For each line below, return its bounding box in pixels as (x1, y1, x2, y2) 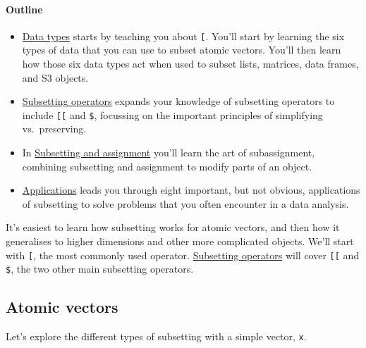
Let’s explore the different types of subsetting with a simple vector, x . (6, 329, 307, 344)
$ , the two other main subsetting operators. (6, 261, 194, 276)
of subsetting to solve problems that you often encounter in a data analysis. (22, 196, 349, 211)
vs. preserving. (22, 121, 87, 136)
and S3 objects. (22, 70, 89, 85)
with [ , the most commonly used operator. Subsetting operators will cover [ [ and (6, 247, 360, 262)
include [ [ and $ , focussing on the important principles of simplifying (22, 107, 323, 122)
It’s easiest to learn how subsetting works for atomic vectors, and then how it (6, 220, 340, 235)
